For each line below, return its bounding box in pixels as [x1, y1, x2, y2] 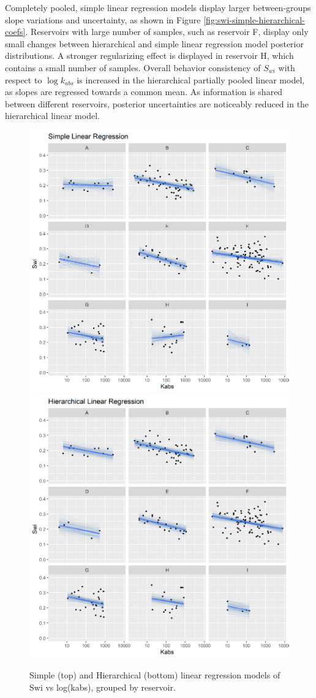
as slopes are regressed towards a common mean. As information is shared [5, 85, 283, 98]
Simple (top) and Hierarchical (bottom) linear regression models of [29, 669, 280, 681]
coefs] [5, 25, 26, 38]
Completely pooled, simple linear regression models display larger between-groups [5, 1, 311, 13]
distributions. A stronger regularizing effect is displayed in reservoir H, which [5, 49, 294, 62]
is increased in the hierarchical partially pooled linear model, [77, 73, 305, 86]
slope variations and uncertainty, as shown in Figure [5, 13, 201, 26]
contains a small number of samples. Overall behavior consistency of [5, 61, 261, 74]
